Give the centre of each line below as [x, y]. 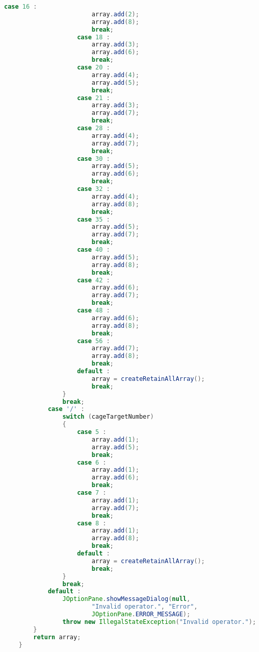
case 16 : [21, 7]
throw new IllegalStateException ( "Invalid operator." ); [159, 622]
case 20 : [94, 67]
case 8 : [92, 523]
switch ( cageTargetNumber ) [108, 417]
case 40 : [94, 250]
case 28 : [94, 128]
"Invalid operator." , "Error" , [145, 607]
